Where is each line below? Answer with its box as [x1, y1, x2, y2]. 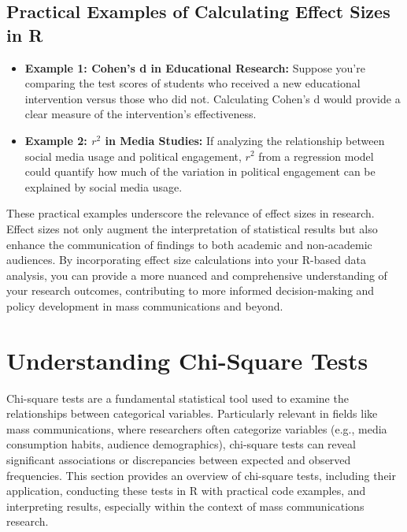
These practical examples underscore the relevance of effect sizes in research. [6, 205, 375, 221]
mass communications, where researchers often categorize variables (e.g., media [6, 420, 387, 437]
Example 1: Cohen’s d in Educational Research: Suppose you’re [24, 59, 365, 76]
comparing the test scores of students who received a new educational [24, 75, 361, 91]
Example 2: [24, 132, 87, 148]
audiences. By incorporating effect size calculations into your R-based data [6, 251, 366, 268]
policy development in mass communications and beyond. [6, 297, 283, 314]
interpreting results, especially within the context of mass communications [6, 497, 364, 514]
